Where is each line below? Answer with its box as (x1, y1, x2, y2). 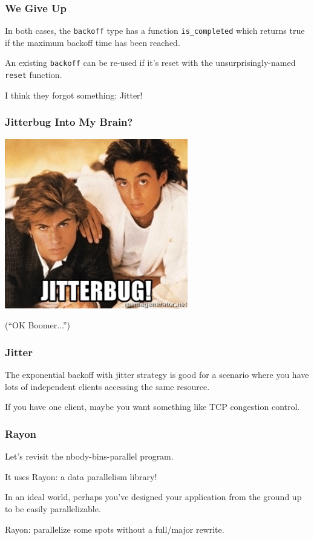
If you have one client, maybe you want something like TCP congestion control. (5, 400, 300, 413)
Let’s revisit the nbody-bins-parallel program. (5, 450, 174, 463)
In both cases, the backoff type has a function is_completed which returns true (5, 24, 305, 37)
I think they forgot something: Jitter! (5, 88, 143, 101)
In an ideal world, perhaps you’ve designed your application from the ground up (5, 490, 302, 503)
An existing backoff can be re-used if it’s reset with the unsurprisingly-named (5, 56, 296, 69)
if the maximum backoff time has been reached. (5, 36, 180, 48)
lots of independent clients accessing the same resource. (5, 380, 210, 392)
